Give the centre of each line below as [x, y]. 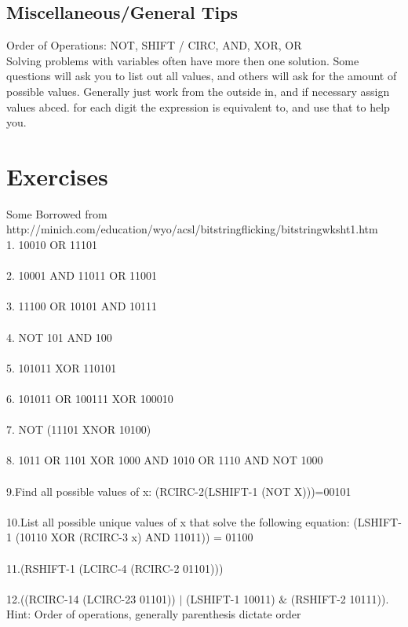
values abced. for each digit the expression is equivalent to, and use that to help [198, 106]
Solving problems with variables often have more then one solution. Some [183, 60]
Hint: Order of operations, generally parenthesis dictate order [154, 614]
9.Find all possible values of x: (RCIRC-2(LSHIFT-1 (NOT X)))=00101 [179, 491]
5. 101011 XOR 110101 [62, 367]
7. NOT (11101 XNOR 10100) [79, 429]
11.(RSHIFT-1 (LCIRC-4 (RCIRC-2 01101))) [115, 568]
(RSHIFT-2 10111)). [340, 598]
